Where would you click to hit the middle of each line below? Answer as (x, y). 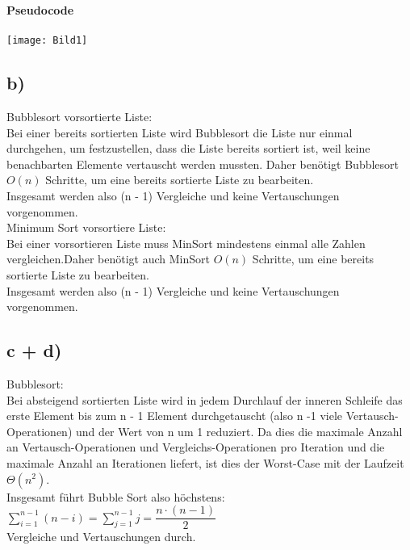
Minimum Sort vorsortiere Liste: (86, 227)
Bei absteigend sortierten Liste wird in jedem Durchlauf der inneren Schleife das (205, 399)
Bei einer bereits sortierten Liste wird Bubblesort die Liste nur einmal (180, 132)
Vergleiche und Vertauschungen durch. (101, 537)
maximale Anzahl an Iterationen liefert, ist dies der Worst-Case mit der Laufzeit (205, 462)
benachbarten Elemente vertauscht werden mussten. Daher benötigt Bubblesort (203, 164)
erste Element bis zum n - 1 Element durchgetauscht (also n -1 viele (175, 416)
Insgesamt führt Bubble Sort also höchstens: (116, 496)
